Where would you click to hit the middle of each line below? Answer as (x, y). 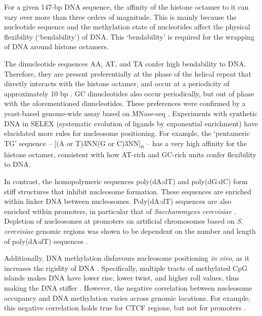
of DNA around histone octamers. (56, 46)
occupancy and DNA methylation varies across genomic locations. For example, (127, 297)
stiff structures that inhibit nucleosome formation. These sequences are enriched (128, 191)
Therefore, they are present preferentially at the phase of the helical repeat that (128, 73)
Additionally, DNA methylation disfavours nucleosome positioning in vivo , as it (127, 258)
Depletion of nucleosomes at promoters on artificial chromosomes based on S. (124, 221)
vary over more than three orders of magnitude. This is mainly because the (120, 16)
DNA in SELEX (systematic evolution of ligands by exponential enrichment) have (131, 123)
